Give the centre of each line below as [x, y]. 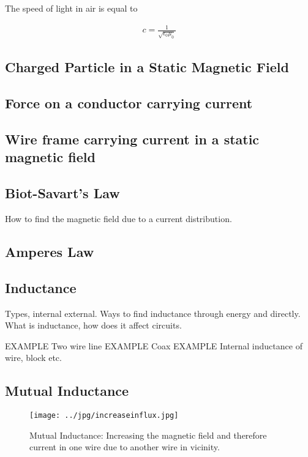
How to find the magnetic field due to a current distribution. [118, 219]
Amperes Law [50, 252]
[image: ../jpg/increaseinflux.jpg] [104, 416]
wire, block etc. [33, 358]
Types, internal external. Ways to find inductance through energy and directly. [153, 313]
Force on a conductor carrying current [129, 103]
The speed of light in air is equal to [71, 8]
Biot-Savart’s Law [62, 193]
